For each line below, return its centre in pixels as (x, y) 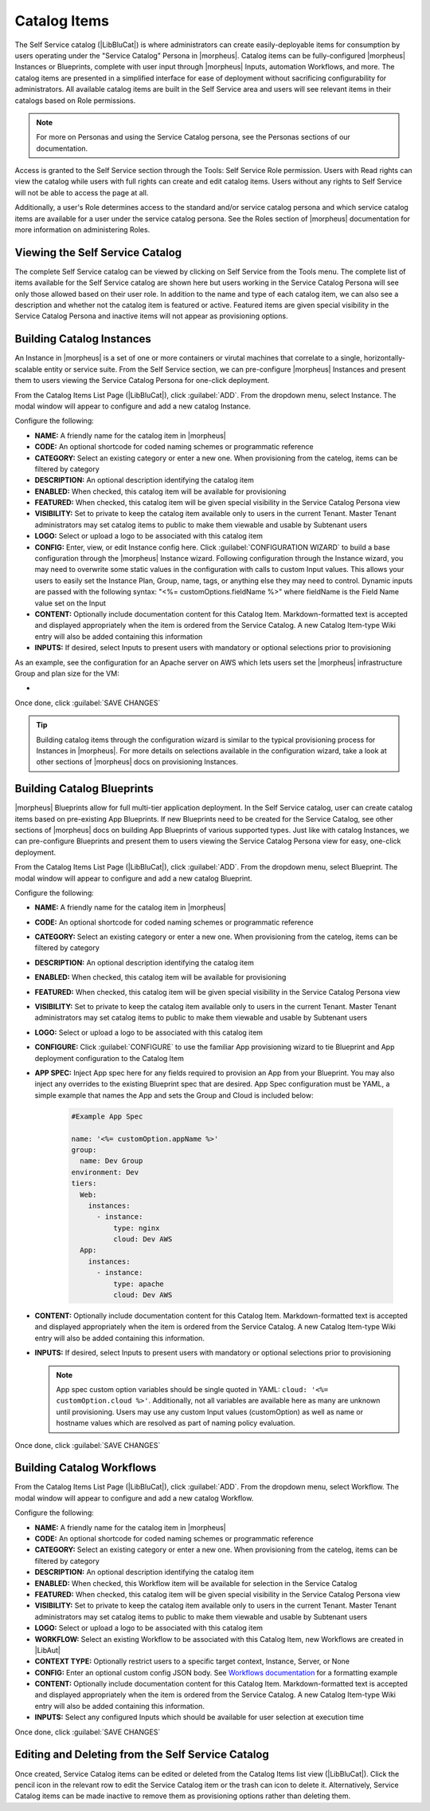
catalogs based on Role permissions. (75, 101)
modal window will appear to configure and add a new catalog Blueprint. (133, 878)
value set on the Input (70, 603)
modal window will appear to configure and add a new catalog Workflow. (134, 1498)
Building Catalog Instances (83, 339)
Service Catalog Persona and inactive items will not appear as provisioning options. (151, 316)
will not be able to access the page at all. (82, 192)
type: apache (139, 1284)
